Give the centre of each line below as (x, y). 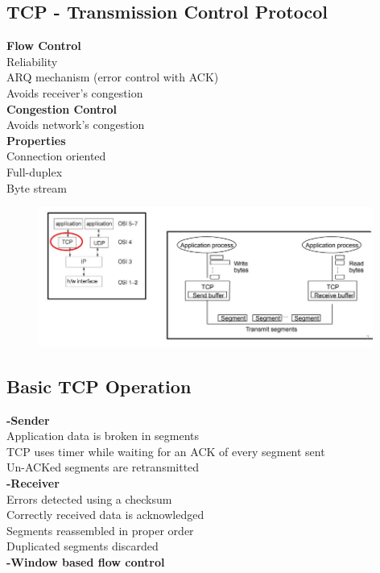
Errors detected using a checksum (89, 498)
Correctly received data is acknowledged (105, 515)
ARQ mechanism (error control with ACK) (113, 77)
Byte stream (37, 187)
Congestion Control (62, 108)
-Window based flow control (86, 561)
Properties (36, 140)
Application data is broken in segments (103, 436)
